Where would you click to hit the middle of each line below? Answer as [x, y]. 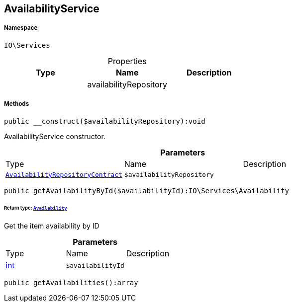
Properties [127, 61]
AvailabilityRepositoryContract [64, 174]
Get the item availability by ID [52, 226]
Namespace [21, 28]
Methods [17, 104]
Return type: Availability [36, 208]
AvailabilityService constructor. [55, 136]
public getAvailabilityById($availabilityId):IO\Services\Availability [147, 191]
